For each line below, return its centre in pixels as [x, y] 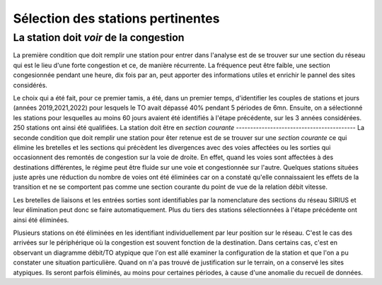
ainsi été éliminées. [41, 220]
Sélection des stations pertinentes [116, 18]
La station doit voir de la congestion [99, 37]
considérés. [30, 85]
